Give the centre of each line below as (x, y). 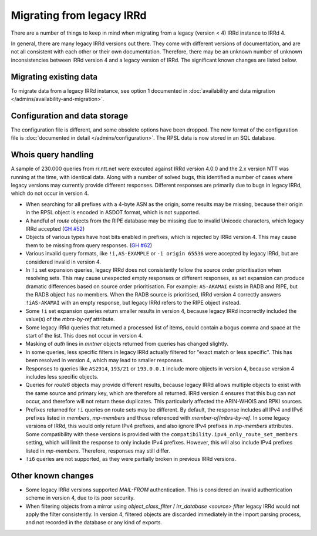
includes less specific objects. (62, 376)
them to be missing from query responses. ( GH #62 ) (89, 245)
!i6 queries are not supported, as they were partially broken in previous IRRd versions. (131, 459)
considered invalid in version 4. (63, 262)
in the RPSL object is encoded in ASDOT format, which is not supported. (113, 213)
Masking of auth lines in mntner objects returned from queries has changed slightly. (127, 344)
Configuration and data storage (70, 115)
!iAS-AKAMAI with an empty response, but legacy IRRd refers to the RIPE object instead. (133, 303)
